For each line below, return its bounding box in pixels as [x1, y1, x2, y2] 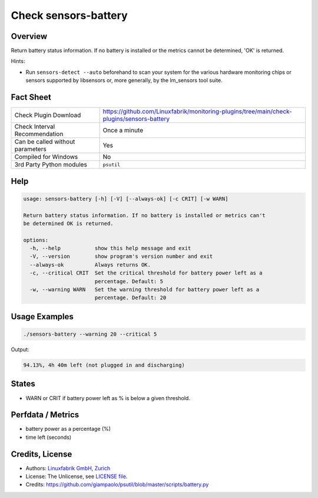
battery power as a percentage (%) [25, 425, 111, 433]
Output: [11, 346, 29, 353]
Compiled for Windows [14, 153, 78, 161]
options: [23, 237, 49, 243]
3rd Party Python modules [14, 160, 88, 169]
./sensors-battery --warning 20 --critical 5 [23, 331, 157, 338]
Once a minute [102, 126, 144, 135]
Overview [11, 31, 48, 41]
